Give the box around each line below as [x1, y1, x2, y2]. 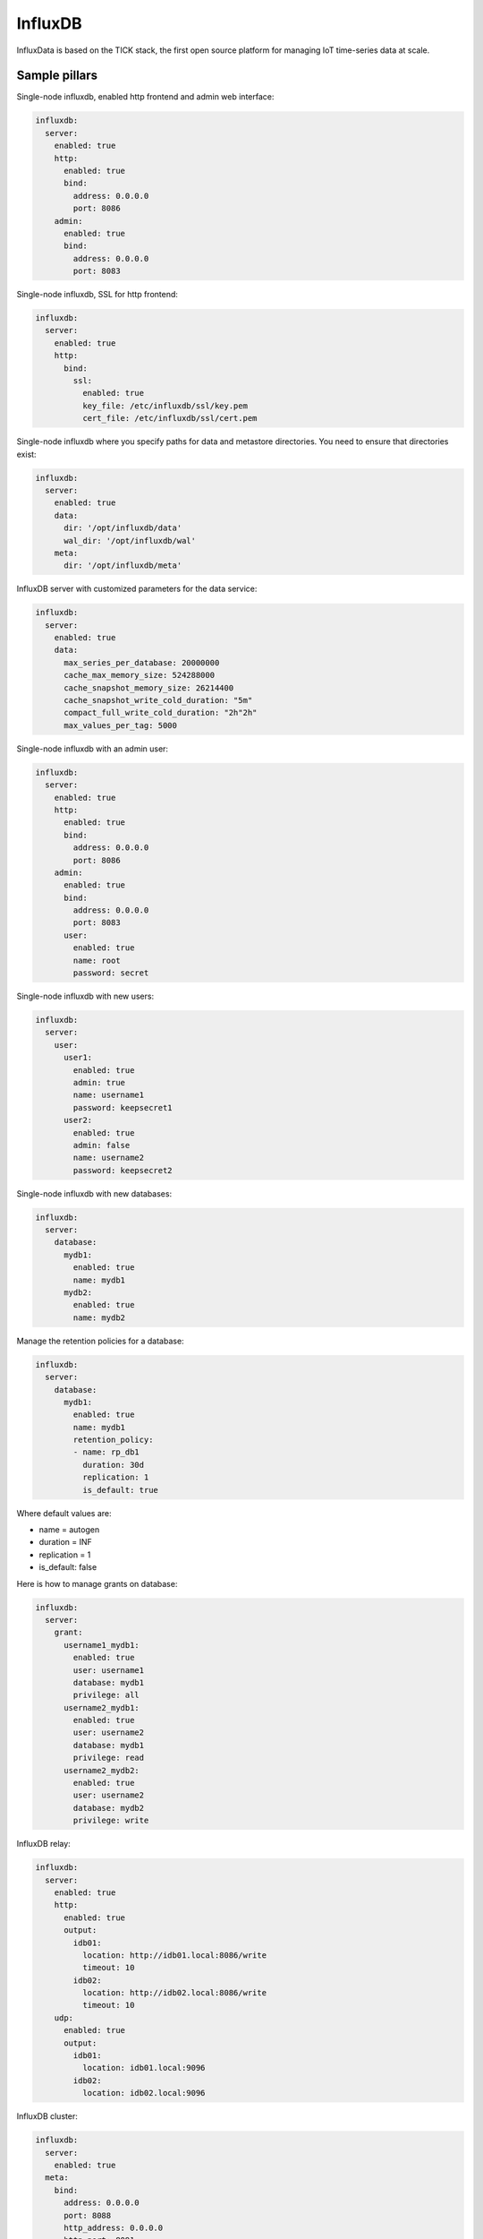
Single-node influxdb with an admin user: [16, 743, 169, 754]
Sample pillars [16, 68, 98, 83]
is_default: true [81, 1485, 158, 1495]
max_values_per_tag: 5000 [64, 720, 178, 730]
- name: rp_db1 [72, 1447, 140, 1457]
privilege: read [72, 1753, 145, 1763]
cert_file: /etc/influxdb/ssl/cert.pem [81, 413, 258, 424]
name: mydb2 [72, 1312, 125, 1323]
